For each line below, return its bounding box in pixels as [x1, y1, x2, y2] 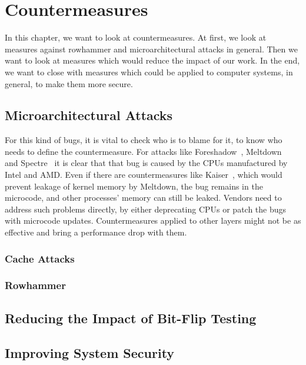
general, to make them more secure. [5, 77, 133, 89]
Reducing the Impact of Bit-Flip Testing [5, 308, 257, 327]
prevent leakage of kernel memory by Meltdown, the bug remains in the [5, 180, 263, 192]
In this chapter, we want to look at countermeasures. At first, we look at [5, 31, 267, 44]
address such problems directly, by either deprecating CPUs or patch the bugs [5, 203, 287, 215]
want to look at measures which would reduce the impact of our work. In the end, [5, 54, 300, 67]
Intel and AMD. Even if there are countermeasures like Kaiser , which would [5, 168, 282, 181]
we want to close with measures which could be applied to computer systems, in [5, 65, 293, 78]
